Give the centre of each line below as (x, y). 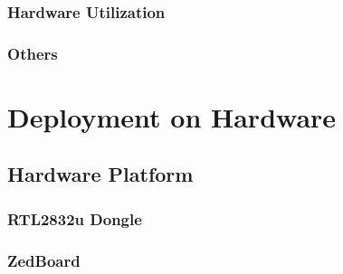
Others (33, 53)
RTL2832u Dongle (75, 218)
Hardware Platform (100, 174)
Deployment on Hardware (172, 116)
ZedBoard (44, 260)
